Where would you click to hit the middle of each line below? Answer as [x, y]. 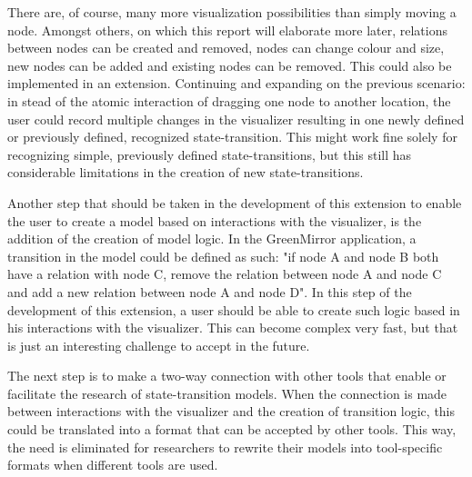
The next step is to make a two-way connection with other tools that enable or [227, 376]
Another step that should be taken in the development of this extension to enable [235, 202]
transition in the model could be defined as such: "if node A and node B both [223, 256]
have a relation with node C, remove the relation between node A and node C [225, 274]
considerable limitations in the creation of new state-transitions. [186, 172]
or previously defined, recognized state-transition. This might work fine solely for [232, 137]
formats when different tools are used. [113, 465]
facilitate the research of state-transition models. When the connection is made [227, 393]
